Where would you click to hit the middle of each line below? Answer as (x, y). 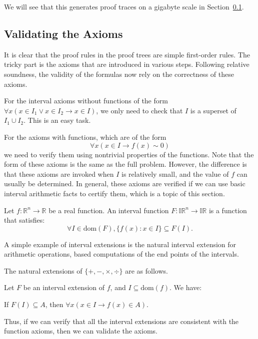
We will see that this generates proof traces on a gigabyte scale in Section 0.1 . (124, 6)
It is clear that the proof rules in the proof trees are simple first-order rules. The (127, 54)
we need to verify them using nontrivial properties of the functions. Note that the (129, 154)
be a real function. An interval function (109, 210)
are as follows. (146, 270)
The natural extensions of (43, 270)
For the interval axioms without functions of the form (86, 101)
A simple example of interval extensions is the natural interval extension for (120, 244)
